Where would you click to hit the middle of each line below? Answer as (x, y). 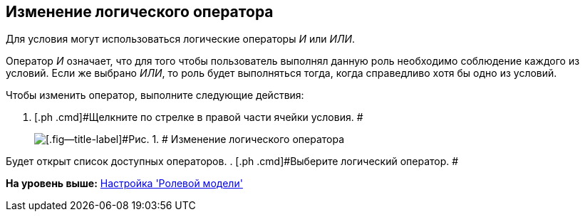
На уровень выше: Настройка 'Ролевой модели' (124, 184)
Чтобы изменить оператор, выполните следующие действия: (155, 95)
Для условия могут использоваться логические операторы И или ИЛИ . (181, 39)
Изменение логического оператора (140, 12)
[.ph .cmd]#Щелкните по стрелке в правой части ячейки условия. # (199, 117)
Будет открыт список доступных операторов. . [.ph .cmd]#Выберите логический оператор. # (232, 162)
